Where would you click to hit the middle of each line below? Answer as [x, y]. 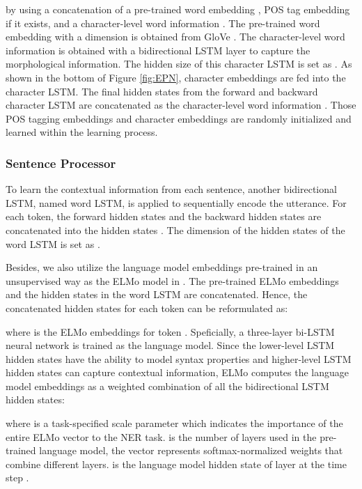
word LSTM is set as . [53, 243]
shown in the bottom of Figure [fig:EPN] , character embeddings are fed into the [176, 77]
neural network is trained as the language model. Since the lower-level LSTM [170, 345]
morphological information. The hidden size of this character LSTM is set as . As [179, 64]
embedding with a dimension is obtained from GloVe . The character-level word [175, 37]
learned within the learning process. [82, 132]
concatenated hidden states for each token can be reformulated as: [147, 308]
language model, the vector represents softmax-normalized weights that [191, 450]
